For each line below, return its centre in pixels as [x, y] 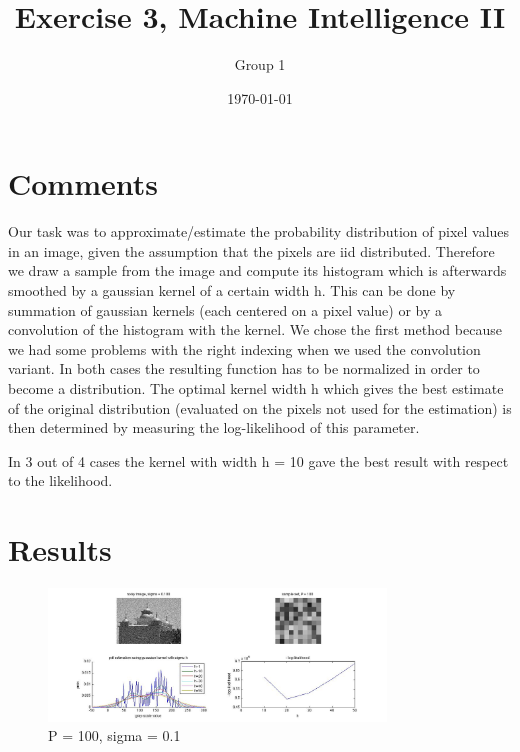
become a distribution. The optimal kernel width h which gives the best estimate [256, 388]
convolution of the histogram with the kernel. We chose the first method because [255, 329]
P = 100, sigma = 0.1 [114, 735]
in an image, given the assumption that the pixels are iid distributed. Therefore [251, 250]
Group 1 [260, 64]
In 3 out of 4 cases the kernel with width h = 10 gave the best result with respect [258, 460]
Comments [83, 183]
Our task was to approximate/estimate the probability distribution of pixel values [259, 231]
